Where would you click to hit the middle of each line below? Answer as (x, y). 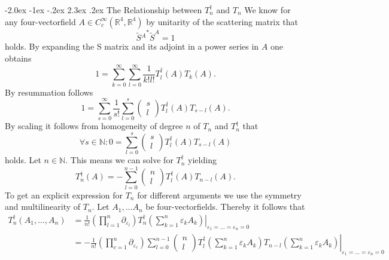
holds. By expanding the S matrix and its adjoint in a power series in (132, 46)
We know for (268, 10)
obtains (18, 58)
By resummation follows (49, 92)
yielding (202, 160)
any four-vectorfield (40, 21)
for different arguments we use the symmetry (219, 195)
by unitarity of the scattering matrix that (222, 21)
